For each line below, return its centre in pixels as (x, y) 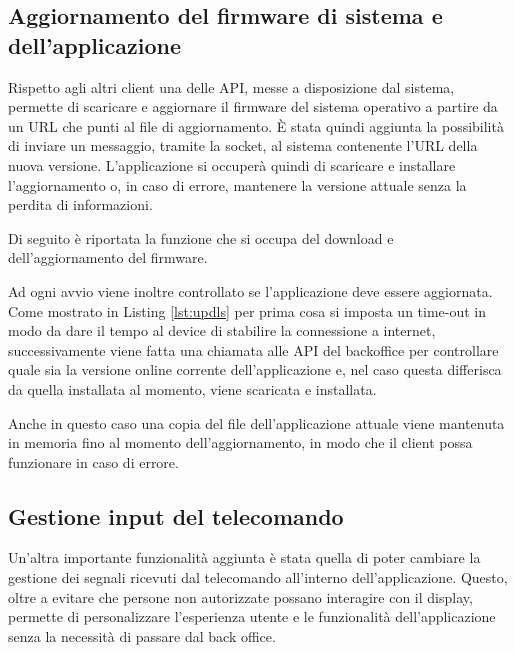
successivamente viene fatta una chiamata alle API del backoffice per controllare (253, 349)
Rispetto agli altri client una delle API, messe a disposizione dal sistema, (231, 86)
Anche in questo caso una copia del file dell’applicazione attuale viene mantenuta (256, 422)
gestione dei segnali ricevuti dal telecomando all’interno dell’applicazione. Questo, (258, 577)
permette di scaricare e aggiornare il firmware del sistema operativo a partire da (253, 106)
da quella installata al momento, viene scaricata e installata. (192, 388)
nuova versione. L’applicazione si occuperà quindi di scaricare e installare (232, 164)
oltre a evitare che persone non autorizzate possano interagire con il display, (240, 596)
